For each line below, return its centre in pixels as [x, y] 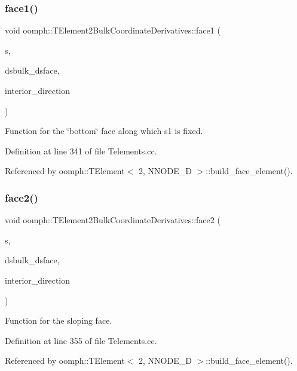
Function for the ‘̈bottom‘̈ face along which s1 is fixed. [104, 131]
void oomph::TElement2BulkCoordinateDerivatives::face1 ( [113, 30]
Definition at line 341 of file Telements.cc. [81, 150]
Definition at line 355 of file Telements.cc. [81, 340]
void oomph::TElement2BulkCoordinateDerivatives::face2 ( [113, 220]
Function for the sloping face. [59, 320]
